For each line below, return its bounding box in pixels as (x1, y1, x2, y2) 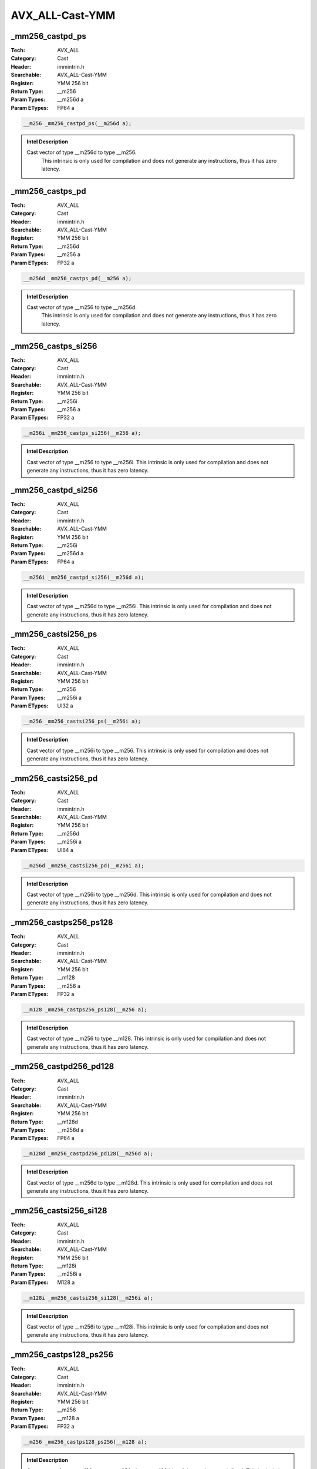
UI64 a (57, 846, 73, 853)
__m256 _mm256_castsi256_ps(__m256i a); (23, 718, 141, 725)
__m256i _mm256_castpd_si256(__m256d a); (23, 573, 144, 581)
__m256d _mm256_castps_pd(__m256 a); (23, 275, 132, 281)
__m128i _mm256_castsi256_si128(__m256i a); (23, 1294, 154, 1301)
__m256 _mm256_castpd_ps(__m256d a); (23, 120, 132, 126)
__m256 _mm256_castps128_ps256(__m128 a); (23, 1438, 147, 1445)
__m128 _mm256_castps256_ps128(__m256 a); (23, 1006, 147, 1013)
